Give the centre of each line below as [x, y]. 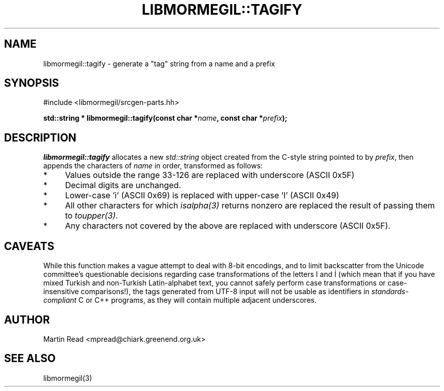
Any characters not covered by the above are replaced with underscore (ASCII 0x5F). [228, 226]
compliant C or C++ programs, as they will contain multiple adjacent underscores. [180, 300]
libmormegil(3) [68, 378]
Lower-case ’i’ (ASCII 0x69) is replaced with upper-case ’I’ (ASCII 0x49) [202, 195]
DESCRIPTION [40, 137]
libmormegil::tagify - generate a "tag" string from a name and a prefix [159, 63]
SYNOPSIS [32, 83]
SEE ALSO [30, 359]
